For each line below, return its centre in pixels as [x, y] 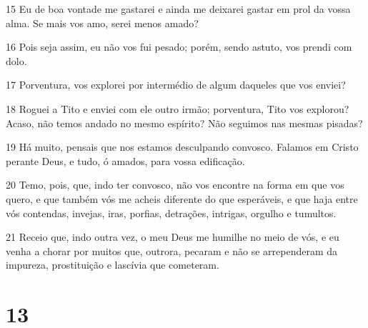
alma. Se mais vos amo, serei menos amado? [102, 23]
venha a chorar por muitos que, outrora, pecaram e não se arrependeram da [172, 250]
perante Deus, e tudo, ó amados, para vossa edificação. [125, 160]
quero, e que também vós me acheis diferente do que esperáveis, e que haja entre [182, 198]
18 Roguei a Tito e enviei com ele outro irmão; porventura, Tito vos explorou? [178, 108]
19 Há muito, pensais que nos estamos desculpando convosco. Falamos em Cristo [182, 147]
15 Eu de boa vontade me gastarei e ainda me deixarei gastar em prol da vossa [178, 9]
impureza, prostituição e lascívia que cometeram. [113, 265]
